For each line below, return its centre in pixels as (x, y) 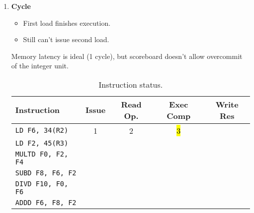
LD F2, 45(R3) (42, 143)
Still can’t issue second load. (66, 39)
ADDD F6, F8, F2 (46, 202)
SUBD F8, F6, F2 (46, 173)
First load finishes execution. (67, 23)
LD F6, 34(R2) (42, 131)
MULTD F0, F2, (42, 154)
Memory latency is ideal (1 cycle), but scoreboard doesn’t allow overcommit (127, 56)
